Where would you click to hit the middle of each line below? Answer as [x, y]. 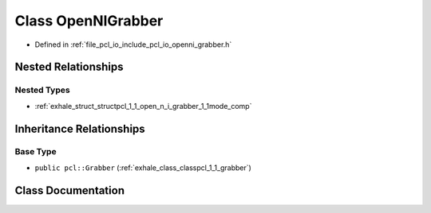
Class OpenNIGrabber [89, 21]
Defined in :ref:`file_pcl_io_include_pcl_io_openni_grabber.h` [133, 45]
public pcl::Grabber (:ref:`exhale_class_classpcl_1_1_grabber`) [143, 168]
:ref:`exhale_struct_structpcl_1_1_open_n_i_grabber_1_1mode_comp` [143, 106]
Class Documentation [70, 190]
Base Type [36, 152]
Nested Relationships [69, 67]
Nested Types [43, 90]
